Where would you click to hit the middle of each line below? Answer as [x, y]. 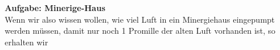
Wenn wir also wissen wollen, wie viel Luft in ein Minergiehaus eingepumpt [140, 19]
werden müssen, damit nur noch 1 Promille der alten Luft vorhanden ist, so [140, 31]
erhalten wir [26, 42]
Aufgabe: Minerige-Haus [55, 8]
